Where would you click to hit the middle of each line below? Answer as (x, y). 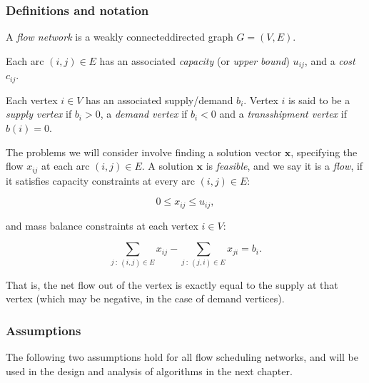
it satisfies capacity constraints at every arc (100, 180)
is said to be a (319, 99)
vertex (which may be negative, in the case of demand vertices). (145, 298)
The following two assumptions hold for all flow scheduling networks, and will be (182, 356)
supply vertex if (39, 114)
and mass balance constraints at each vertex (102, 225)
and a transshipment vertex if (283, 114)
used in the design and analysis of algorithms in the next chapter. (149, 371)
